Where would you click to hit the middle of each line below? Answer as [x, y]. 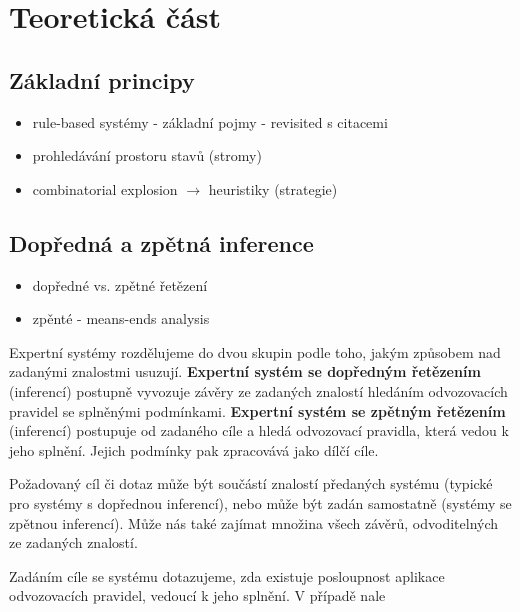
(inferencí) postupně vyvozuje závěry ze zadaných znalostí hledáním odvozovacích [258, 390]
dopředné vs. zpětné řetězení [120, 284]
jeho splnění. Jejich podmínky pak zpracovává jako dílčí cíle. [194, 449]
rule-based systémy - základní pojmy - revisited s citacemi [210, 121]
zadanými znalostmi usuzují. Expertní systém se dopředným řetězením [245, 371]
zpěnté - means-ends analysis [121, 318]
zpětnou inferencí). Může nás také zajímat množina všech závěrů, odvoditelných [254, 522]
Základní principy [102, 79]
